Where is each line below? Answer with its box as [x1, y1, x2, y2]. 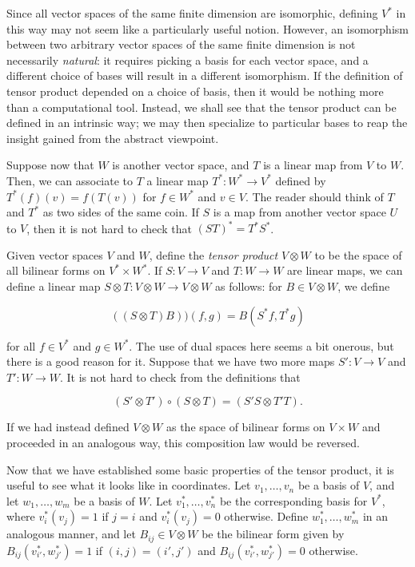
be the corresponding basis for [219, 492, 368, 509]
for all [6, 337, 36, 354]
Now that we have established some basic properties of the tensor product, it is [6, 461, 394, 478]
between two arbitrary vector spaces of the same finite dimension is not [6, 36, 356, 53]
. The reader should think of [245, 188, 384, 204]
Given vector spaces [6, 246, 103, 263]
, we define [337, 278, 390, 294]
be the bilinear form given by [202, 525, 345, 542]
